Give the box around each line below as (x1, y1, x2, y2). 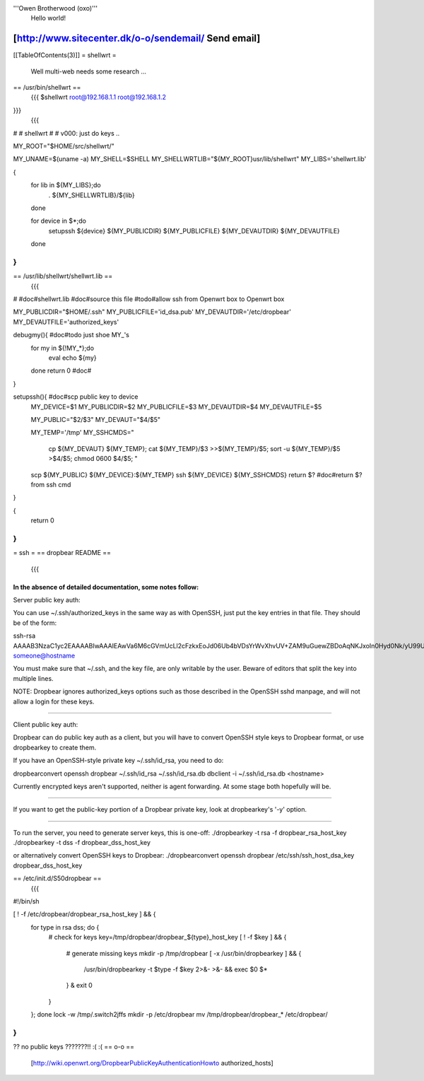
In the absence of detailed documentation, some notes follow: (13, 583, 199, 591)
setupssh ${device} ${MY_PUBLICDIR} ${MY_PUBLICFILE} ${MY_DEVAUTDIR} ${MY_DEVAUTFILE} (48, 226, 341, 235)
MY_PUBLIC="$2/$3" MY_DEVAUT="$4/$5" (30, 415, 161, 423)
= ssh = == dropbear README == (13, 549, 112, 557)
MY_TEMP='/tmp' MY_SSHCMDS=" (30, 428, 134, 437)
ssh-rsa (13, 631, 36, 640)
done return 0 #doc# (30, 366, 92, 375)
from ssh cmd (30, 480, 71, 489)
